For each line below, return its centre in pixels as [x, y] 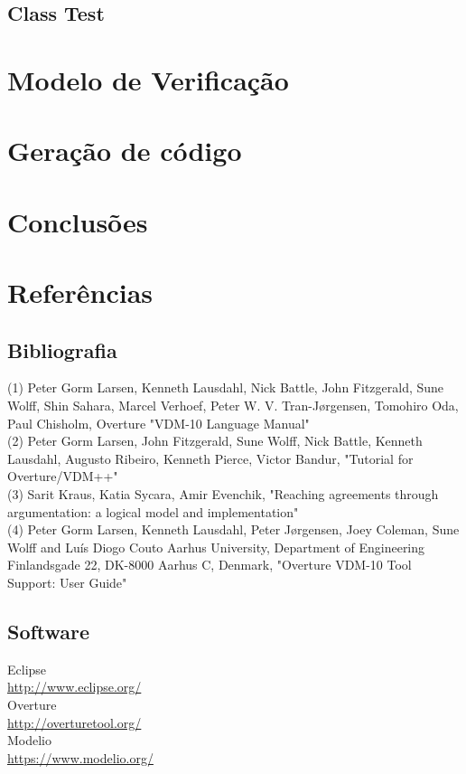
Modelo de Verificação [148, 79]
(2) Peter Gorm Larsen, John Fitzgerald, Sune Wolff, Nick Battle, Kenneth [215, 441]
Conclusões [78, 221]
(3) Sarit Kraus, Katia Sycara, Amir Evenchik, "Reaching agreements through [223, 494]
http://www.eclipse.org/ [75, 687]
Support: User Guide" [67, 583]
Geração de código [125, 151]
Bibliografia [62, 349]
